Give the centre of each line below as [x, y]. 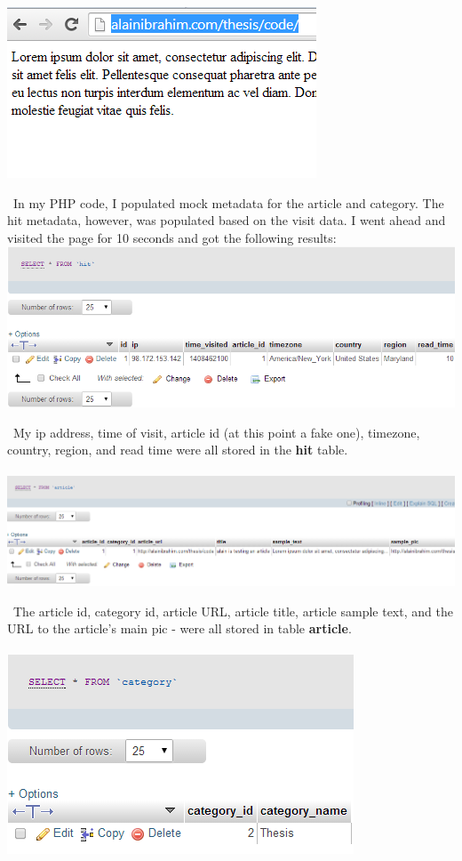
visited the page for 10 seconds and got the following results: [172, 237]
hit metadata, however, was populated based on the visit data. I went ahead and [227, 220]
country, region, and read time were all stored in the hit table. [178, 450]
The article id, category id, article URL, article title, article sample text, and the [233, 611]
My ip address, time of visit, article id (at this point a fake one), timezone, [216, 432]
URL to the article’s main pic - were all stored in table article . [179, 628]
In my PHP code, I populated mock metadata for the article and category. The [228, 202]
